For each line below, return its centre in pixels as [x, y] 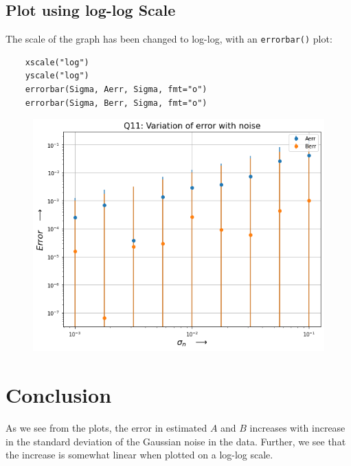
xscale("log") [57, 62]
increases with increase [297, 428]
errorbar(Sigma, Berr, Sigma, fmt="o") [116, 103]
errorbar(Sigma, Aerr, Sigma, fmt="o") [116, 90]
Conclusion [59, 395]
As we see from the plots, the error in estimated [106, 428]
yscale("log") [57, 76]
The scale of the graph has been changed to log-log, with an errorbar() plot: [169, 39]
